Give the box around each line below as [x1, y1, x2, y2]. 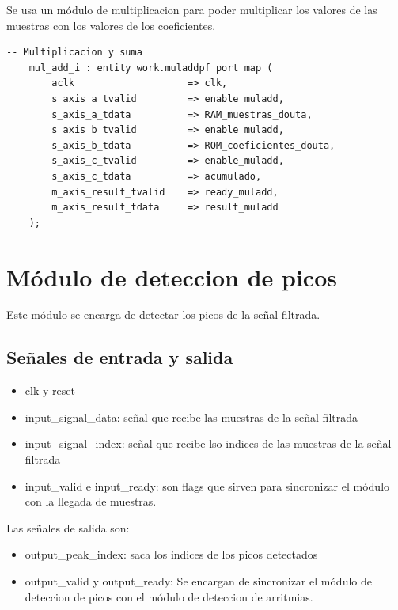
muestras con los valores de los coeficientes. [6, 17, 216, 33]
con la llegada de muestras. [25, 493, 157, 510]
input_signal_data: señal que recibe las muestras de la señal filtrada [25, 408, 358, 425]
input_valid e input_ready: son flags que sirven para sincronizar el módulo [25, 477, 390, 494]
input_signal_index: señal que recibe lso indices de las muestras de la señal [25, 435, 392, 452]
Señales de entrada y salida [6, 345, 233, 369]
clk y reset [25, 382, 75, 399]
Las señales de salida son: [6, 519, 130, 536]
